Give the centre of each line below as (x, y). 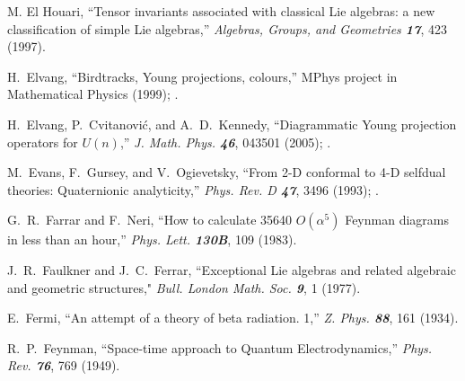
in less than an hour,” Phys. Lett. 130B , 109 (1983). (152, 239)
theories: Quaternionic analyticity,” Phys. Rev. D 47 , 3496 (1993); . (193, 189)
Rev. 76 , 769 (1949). (64, 365)
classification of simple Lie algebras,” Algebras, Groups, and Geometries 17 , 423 (227, 28)
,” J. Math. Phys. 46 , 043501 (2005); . (225, 142)
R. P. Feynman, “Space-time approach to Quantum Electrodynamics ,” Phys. (220, 347)
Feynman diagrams (397, 220)
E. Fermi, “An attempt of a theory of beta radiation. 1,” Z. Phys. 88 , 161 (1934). (233, 318)
